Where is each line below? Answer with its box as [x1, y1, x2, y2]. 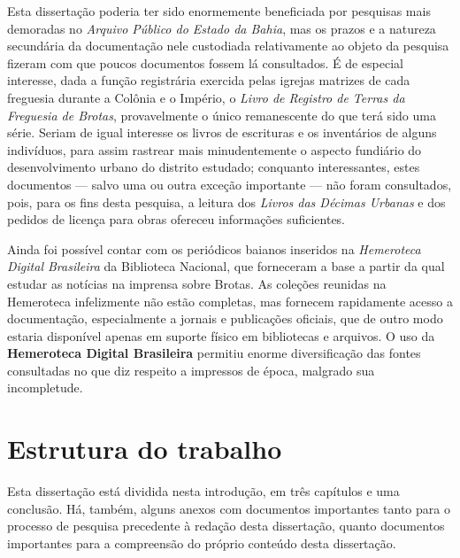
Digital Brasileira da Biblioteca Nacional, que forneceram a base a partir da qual [7, 257, 445, 275]
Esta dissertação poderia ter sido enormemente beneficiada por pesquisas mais [7, 2, 431, 19]
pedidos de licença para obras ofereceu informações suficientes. [7, 210, 346, 229]
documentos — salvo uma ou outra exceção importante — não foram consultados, [7, 174, 452, 193]
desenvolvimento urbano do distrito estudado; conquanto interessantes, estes [7, 158, 420, 176]
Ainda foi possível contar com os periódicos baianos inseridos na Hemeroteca [7, 239, 421, 258]
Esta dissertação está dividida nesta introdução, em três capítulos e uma [7, 482, 400, 500]
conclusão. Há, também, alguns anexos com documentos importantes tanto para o [7, 499, 450, 517]
